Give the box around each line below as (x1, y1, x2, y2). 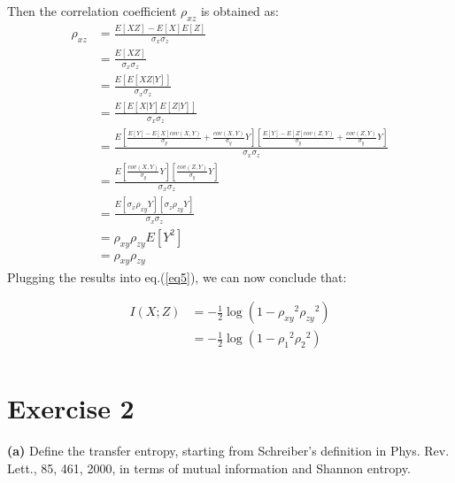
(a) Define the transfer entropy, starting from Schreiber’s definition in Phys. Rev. (7, 441, 450, 460)
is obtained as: (200, 2, 279, 19)
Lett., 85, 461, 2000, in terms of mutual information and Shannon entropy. (7, 458, 411, 477)
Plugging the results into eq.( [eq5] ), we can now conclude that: (7, 267, 347, 286)
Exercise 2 (7, 390, 135, 426)
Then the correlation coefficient (7, 2, 177, 19)
